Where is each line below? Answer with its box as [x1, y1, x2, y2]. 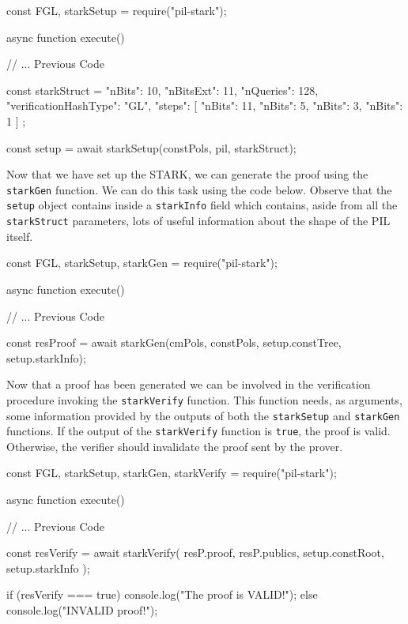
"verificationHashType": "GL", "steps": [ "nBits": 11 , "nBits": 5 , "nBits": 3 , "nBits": [6, 97, 403, 114]
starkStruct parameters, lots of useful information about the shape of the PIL [6, 212, 391, 229]
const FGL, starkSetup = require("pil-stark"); [6, 2, 227, 18]
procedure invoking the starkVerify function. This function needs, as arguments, [6, 391, 402, 408]
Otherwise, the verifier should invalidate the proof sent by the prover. [6, 438, 343, 454]
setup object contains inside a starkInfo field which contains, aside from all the [6, 197, 398, 213]
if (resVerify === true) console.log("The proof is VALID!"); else [6, 586, 318, 603]
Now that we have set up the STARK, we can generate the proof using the [6, 166, 368, 182]
